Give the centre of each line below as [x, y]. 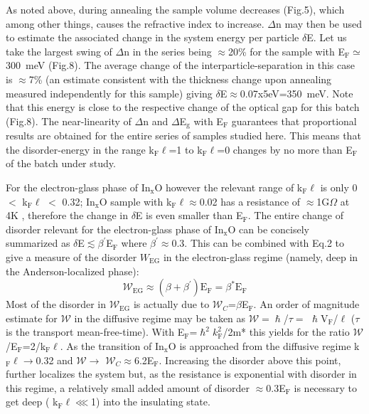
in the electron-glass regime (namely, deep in [261, 256]
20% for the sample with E [286, 51]
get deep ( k [32, 402]
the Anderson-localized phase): [73, 271]
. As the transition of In [112, 345]
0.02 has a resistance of [250, 201]
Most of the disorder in [56, 304]
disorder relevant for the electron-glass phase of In [115, 229]
